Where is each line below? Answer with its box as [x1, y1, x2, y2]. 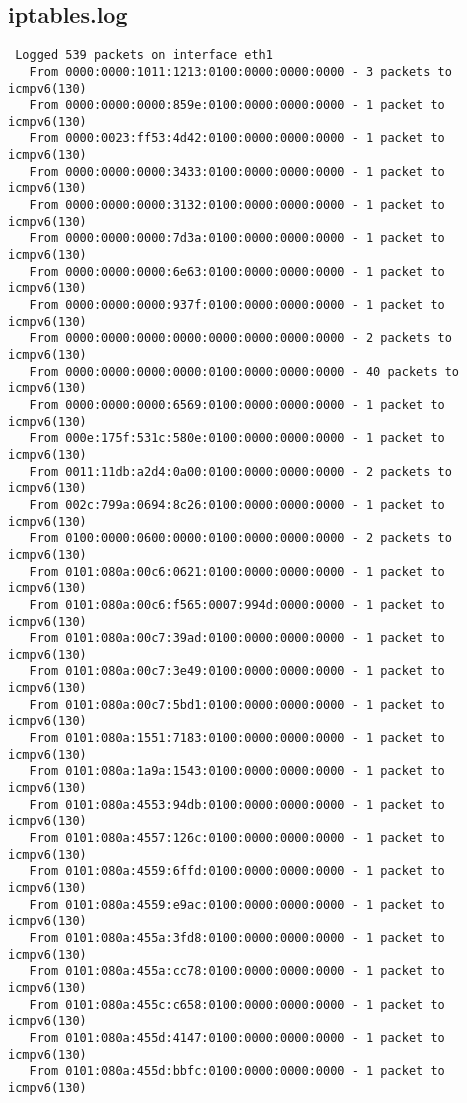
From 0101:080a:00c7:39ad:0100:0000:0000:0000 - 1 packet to [29, 631, 445, 646]
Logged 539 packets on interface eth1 [15, 48, 273, 63]
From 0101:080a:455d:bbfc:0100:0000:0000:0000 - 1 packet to [29, 1064, 445, 1079]
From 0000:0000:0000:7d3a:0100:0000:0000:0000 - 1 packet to [29, 231, 445, 246]
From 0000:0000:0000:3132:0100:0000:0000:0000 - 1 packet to [29, 198, 445, 213]
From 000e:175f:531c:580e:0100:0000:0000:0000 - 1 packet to [29, 431, 445, 446]
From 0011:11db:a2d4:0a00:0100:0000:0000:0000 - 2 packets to [29, 464, 452, 479]
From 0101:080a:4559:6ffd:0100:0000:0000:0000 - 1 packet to [29, 864, 445, 879]
